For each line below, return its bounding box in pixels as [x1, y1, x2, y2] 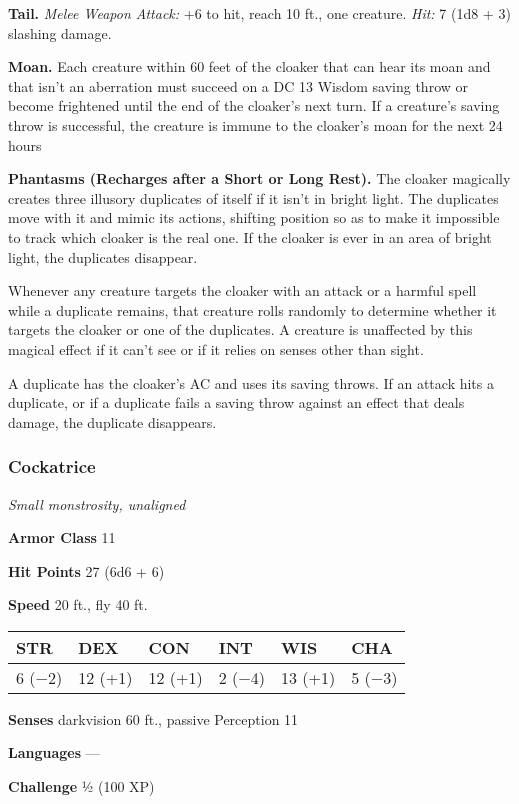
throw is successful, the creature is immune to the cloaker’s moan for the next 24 [8, 114, 503, 135]
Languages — [8, 742, 100, 763]
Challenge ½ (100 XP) [8, 776, 155, 797]
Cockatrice [8, 454, 96, 479]
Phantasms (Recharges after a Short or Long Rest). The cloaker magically [8, 168, 511, 189]
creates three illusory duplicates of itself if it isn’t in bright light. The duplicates [8, 187, 499, 208]
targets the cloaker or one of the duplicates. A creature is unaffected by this [8, 319, 473, 340]
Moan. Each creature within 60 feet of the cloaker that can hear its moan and [8, 56, 491, 77]
